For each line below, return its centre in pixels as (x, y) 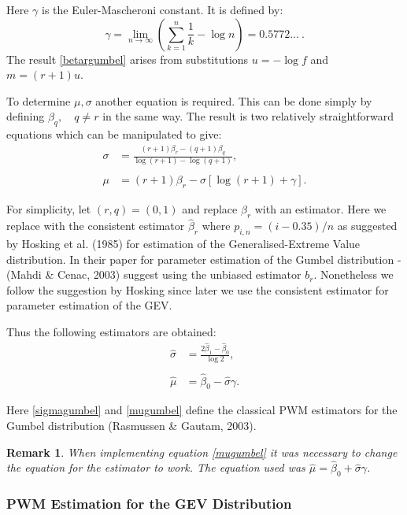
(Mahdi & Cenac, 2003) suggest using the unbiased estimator (154, 274)
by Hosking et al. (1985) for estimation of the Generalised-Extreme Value (183, 244)
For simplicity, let (49, 209)
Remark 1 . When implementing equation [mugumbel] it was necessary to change (202, 452)
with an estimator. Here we (320, 209)
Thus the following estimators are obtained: (111, 332)
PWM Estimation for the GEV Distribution (149, 504)
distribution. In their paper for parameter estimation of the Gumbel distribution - (204, 259)
